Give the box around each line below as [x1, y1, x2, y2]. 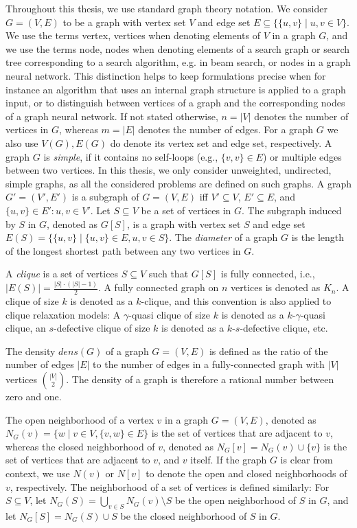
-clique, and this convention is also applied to [141, 294, 332, 308]
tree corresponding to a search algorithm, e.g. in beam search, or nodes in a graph [5, 55, 351, 69]
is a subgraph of [71, 190, 139, 204]
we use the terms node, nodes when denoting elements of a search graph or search [5, 41, 350, 56]
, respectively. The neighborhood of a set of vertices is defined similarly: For [10, 479, 330, 494]
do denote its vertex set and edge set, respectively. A [110, 135, 332, 150]
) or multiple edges [262, 149, 342, 163]
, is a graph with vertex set [126, 216, 241, 231]
